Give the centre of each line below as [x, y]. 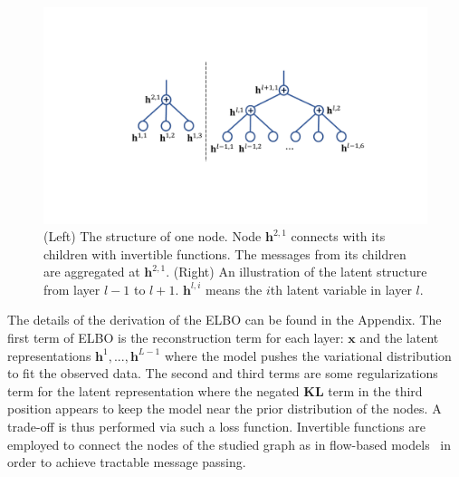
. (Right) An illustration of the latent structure [296, 272]
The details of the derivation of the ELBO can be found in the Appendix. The [225, 320]
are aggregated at [92, 272]
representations [49, 355]
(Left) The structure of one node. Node [153, 236]
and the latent [399, 338]
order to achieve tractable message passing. [127, 462]
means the [234, 289]
